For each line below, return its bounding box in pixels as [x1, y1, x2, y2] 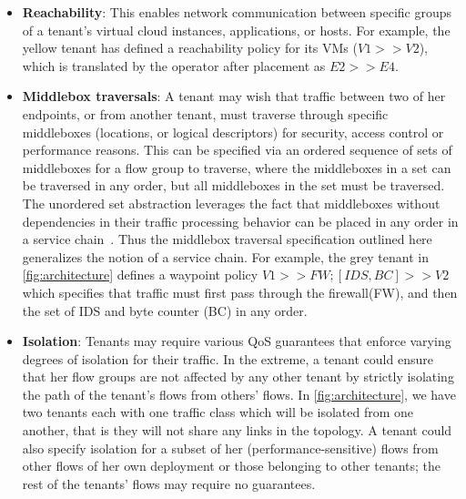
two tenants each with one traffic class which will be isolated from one [22, 402, 414, 422]
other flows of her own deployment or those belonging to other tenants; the [22, 456, 441, 475]
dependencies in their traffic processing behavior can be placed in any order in [22, 211, 459, 230]
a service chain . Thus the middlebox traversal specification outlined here [22, 229, 432, 249]
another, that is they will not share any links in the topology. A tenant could [22, 421, 452, 440]
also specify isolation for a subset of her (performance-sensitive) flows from [22, 438, 439, 457]
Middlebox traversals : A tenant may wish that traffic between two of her [22, 87, 446, 106]
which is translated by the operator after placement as [22, 56, 326, 75]
